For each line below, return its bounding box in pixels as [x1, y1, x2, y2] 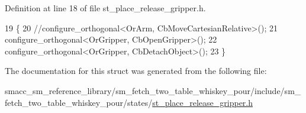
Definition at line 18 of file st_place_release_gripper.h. [5, 2, 206, 14]
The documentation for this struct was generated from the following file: [5, 64, 267, 77]
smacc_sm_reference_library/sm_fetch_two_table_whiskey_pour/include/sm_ [5, 84, 301, 96]
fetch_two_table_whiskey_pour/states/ [5, 96, 153, 108]
